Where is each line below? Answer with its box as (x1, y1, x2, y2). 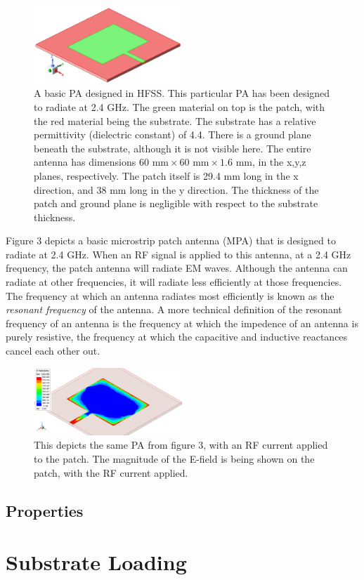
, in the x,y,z (252, 154, 306, 169)
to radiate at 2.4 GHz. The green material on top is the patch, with (34, 99, 325, 114)
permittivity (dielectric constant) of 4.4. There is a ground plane (34, 127, 311, 142)
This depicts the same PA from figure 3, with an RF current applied (34, 437, 328, 452)
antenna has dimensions (34, 154, 136, 169)
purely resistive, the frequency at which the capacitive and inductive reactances (6, 329, 348, 344)
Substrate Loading (6, 548, 187, 576)
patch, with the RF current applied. (34, 465, 188, 480)
